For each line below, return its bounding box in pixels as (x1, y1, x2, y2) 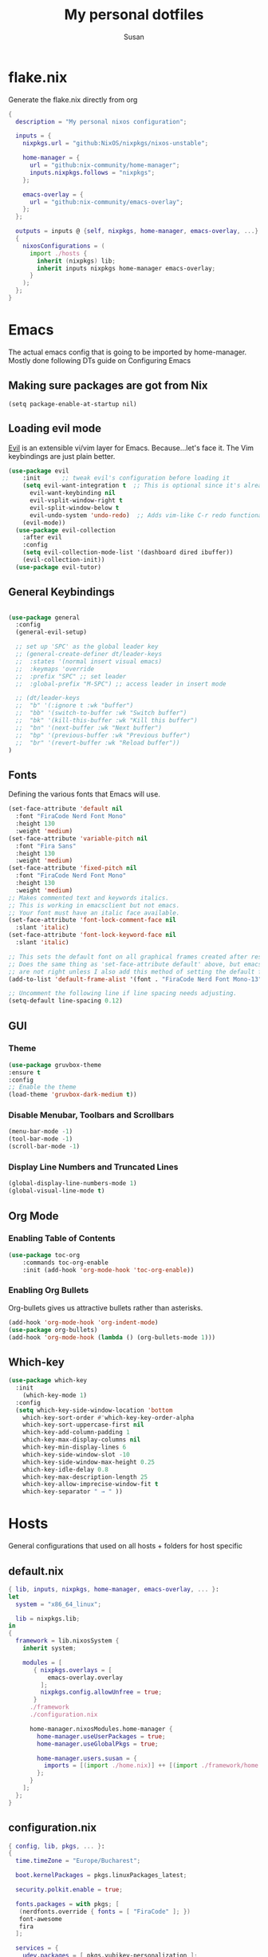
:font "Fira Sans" (15, 842, 77, 850)
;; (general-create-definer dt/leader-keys (15, 650, 162, 658)
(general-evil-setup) (15, 628, 88, 636)
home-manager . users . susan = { (37, 1754, 137, 1762)
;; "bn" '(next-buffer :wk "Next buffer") (15, 724, 162, 732)
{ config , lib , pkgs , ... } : (8, 1842, 105, 1850)
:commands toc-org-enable (22, 1259, 109, 1267)
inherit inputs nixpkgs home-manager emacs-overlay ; (37, 264, 216, 272)
